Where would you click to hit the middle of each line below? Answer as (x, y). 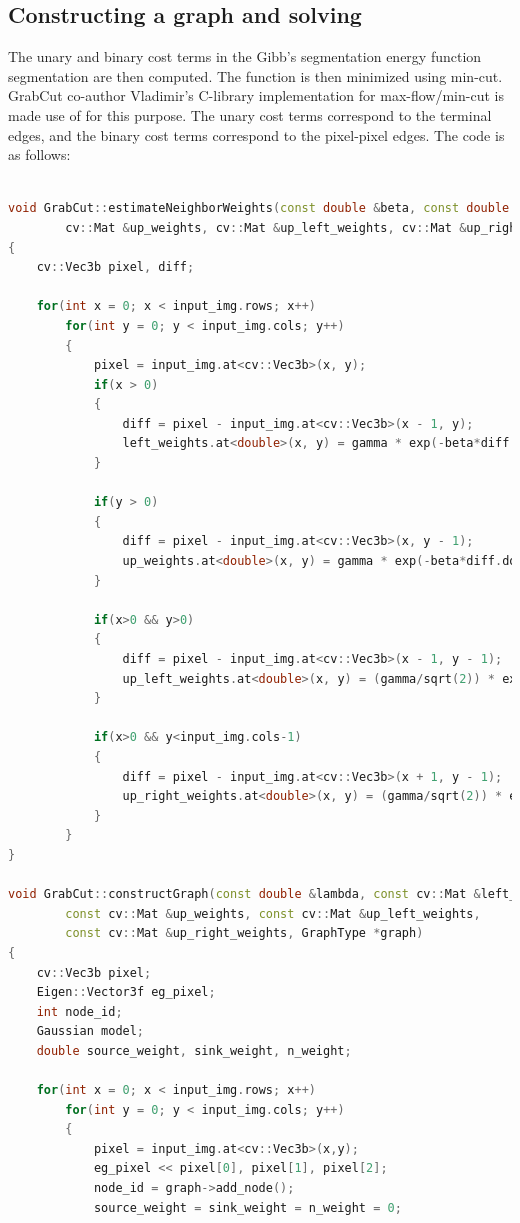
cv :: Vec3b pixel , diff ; (115, 267)
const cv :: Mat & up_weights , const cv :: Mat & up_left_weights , (273, 913)
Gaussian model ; (90, 1031)
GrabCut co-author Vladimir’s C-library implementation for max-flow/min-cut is (256, 95)
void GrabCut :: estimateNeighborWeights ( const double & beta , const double (259, 208)
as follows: (39, 154)
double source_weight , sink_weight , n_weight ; (194, 1050)
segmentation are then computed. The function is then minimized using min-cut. (255, 75)
